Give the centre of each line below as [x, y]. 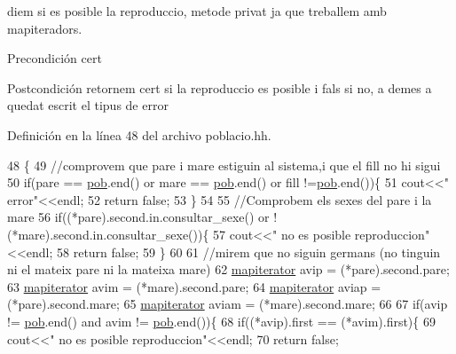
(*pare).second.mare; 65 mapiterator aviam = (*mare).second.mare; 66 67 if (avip [228, 304]
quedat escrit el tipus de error [88, 105]
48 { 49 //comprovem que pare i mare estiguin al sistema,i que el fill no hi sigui [224, 165]
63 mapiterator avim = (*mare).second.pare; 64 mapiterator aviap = [194, 286]
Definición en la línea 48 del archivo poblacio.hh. [139, 134]
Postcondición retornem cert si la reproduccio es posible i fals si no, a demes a [220, 87]
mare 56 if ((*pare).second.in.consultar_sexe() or [138, 217]
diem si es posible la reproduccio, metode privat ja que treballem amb [197, 11]
